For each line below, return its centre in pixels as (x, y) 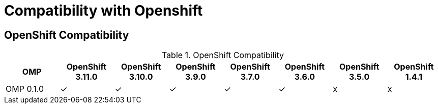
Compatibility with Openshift (104, 11)
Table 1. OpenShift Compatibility (223, 55)
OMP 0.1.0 (25, 89)
